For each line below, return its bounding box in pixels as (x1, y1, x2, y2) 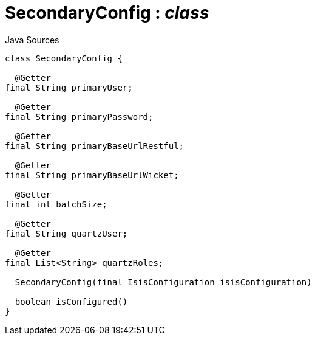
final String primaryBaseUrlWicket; (5, 170, 179, 180)
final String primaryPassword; (5, 111, 154, 122)
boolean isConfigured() (15, 296, 128, 307)
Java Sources (5, 34, 59, 45)
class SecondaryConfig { (5, 53, 123, 63)
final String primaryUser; (5, 82, 133, 92)
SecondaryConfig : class (5, 2, 209, 23)
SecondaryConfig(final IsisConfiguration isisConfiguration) (15, 277, 312, 287)
